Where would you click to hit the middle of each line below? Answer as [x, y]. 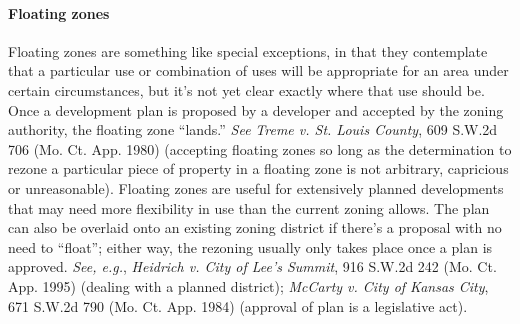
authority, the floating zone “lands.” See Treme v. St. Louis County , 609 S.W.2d [253, 129]
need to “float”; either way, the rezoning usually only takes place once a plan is [250, 246]
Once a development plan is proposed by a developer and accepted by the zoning [256, 109]
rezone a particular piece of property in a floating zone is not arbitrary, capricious [258, 168]
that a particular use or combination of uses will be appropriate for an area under [258, 70]
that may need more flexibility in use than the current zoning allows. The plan [249, 207]
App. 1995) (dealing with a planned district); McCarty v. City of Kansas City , [248, 285]
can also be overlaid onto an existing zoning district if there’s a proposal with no [255, 227]
